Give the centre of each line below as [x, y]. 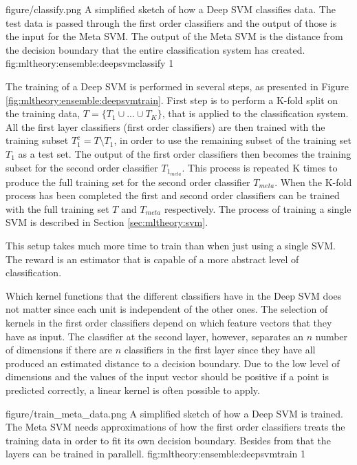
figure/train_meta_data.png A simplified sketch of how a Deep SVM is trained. [174, 413]
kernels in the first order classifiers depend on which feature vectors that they [169, 322]
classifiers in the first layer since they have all [220, 350]
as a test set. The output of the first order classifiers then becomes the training [185, 153]
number [332, 336]
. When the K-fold [313, 182]
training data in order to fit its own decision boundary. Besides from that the [168, 440]
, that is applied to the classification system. [255, 113]
